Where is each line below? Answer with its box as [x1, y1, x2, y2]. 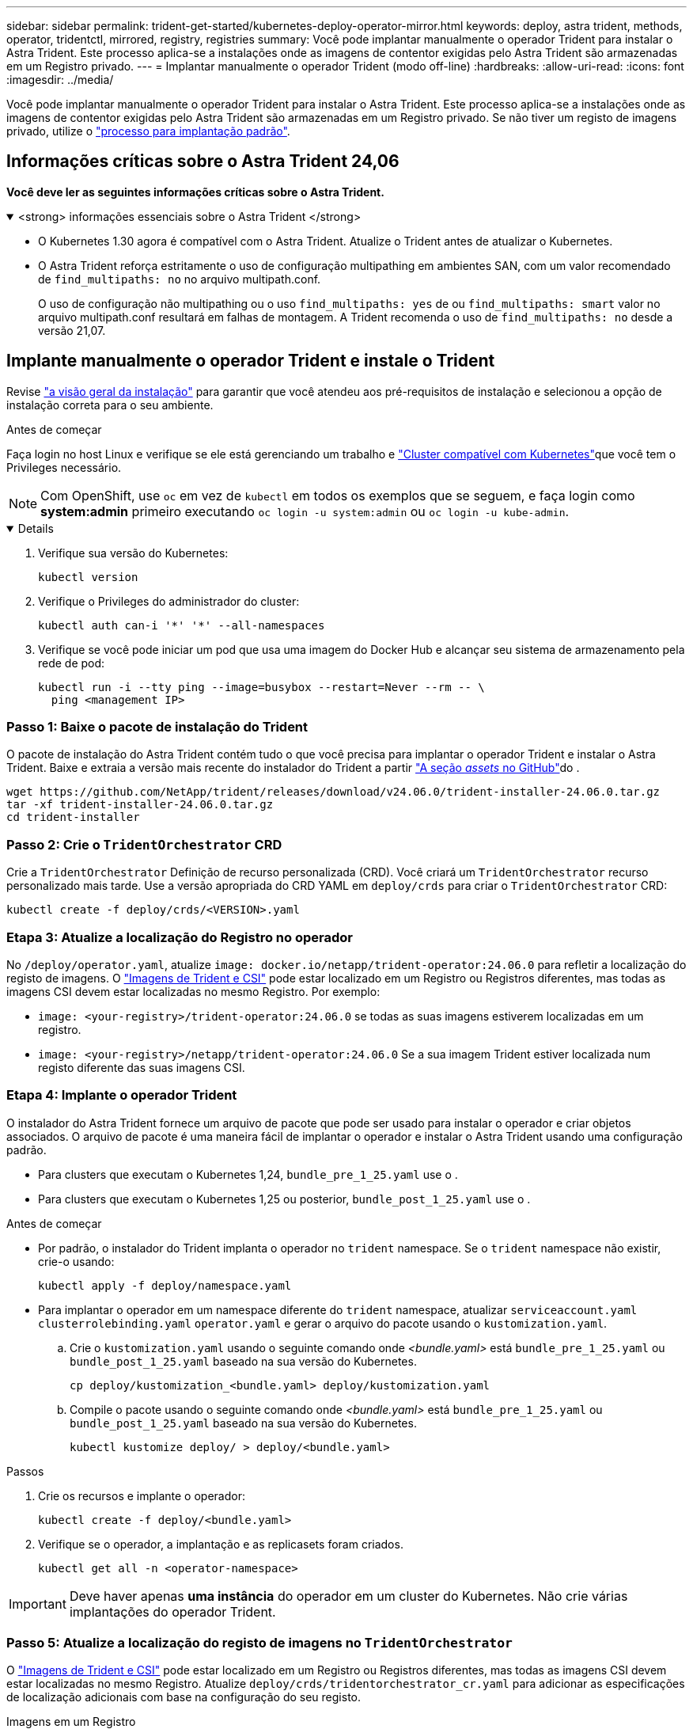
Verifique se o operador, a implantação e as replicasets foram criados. [38, 1537, 403, 1551]
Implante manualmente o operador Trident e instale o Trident [6, 351, 495, 371]
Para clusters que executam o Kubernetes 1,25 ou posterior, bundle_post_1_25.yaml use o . [38, 1191, 531, 1206]
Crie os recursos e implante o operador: [38, 1488, 245, 1503]
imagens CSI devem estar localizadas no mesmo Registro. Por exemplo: [6, 984, 381, 998]
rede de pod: [38, 655, 105, 670]
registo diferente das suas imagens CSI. [38, 1060, 245, 1074]
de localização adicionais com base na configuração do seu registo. [6, 1690, 362, 1704]
